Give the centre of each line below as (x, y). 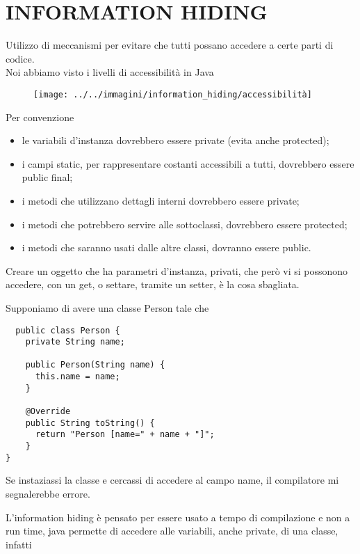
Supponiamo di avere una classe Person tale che (107, 307)
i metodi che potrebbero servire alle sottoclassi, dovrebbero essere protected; (185, 224)
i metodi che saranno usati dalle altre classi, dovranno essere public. (166, 247)
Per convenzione (40, 117)
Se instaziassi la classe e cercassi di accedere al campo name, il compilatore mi (172, 480)
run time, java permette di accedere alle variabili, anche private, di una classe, (172, 531)
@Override (48, 412)
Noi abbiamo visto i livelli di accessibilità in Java (110, 72)
